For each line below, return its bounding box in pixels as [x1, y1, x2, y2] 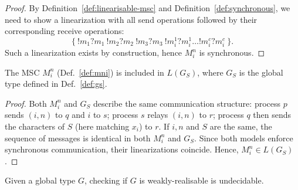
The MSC [5, 66, 40, 78]
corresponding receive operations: [5, 25, 124, 37]
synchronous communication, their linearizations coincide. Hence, [5, 143, 239, 155]
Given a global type [5, 174, 76, 186]
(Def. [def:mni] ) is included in [57, 66, 164, 78]
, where [197, 66, 223, 78]
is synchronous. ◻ [199, 46, 265, 59]
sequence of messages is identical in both [5, 131, 151, 144]
